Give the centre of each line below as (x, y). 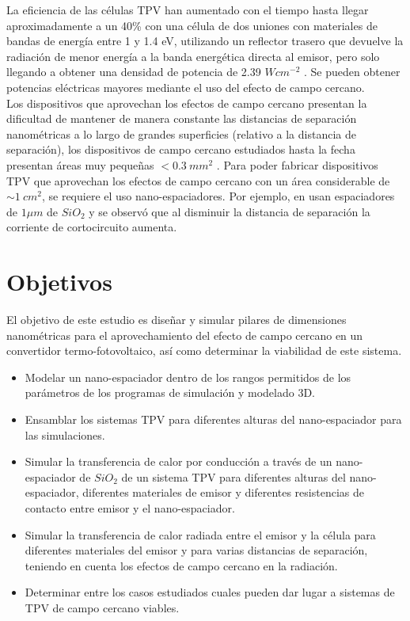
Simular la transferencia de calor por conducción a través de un (178, 461)
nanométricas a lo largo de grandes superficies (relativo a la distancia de (181, 133)
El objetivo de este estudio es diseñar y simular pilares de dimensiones (177, 320)
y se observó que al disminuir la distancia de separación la (230, 211)
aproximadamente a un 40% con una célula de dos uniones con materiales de (192, 25)
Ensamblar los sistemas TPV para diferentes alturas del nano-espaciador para (213, 419)
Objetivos (59, 282)
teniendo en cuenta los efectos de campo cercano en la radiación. (181, 565)
